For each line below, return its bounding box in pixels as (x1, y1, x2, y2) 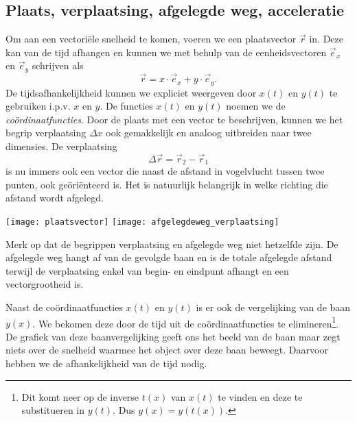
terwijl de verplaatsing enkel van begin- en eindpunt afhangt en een (5, 263, 289, 277)
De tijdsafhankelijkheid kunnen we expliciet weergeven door (5, 85, 257, 99)
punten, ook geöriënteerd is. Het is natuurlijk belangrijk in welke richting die (5, 177, 328, 191)
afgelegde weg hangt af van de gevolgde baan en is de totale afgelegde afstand (5, 250, 332, 264)
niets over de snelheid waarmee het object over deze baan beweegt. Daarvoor (5, 343, 328, 357)
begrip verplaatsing (5, 125, 87, 140)
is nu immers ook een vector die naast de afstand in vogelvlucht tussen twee (5, 164, 325, 178)
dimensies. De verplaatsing (5, 138, 117, 153)
